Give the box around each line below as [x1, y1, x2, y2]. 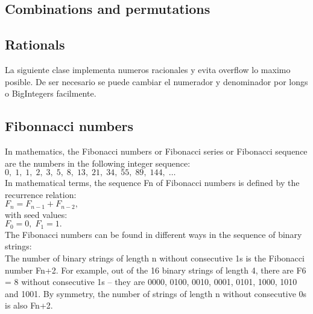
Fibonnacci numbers [5, 117, 134, 135]
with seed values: [5, 208, 68, 220]
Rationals [5, 35, 65, 54]
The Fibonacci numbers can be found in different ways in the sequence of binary [5, 228, 302, 240]
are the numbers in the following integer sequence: [5, 156, 191, 169]
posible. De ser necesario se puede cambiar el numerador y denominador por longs [5, 75, 308, 88]
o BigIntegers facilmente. [5, 87, 96, 100]
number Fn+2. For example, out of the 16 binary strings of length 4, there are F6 [5, 263, 306, 276]
